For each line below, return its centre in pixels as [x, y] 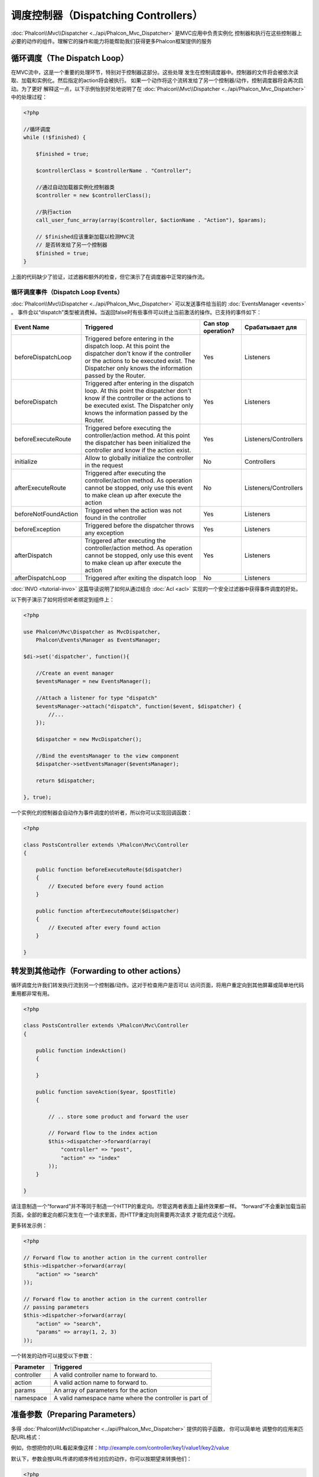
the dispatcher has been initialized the [138, 443]
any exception [104, 533]
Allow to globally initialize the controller [139, 458]
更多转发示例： [29, 1225]
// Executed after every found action [104, 927]
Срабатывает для [271, 327]
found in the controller [116, 518]
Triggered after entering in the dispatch [139, 383]
